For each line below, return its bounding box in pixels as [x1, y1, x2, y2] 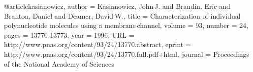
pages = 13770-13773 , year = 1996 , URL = [4, 29, 134, 40]
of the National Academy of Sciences [4, 58, 114, 69]
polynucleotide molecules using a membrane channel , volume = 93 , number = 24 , [4, 20, 249, 30]
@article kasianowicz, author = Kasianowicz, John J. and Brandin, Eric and [4, 1, 230, 11]
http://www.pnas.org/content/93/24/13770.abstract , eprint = [4, 39, 191, 49]
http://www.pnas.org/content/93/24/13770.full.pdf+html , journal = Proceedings [4, 48, 249, 59]
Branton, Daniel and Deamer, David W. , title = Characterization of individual [4, 10, 241, 21]
